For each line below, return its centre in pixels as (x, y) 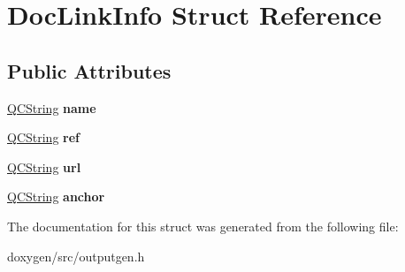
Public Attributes (89, 70)
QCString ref (44, 137)
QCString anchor (56, 196)
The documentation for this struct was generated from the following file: (203, 226)
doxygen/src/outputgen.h (76, 256)
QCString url (44, 166)
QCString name (52, 107)
